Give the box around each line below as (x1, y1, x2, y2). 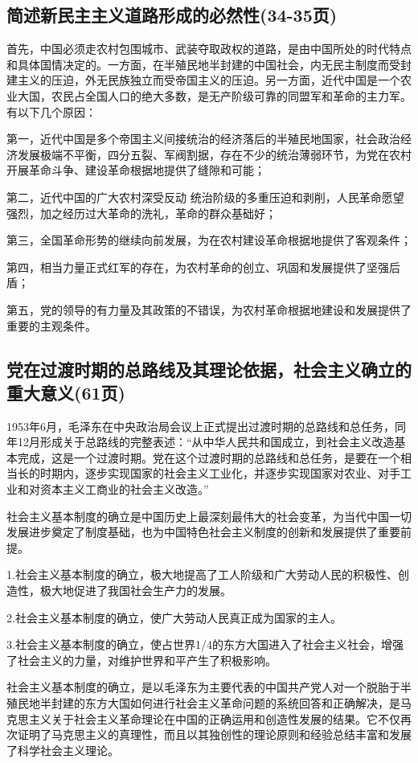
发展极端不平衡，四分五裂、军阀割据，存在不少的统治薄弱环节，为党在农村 (17, 146, 412, 162)
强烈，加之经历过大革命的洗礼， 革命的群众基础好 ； (6, 204, 277, 221)
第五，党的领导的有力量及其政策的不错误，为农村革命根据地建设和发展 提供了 (6, 301, 412, 318)
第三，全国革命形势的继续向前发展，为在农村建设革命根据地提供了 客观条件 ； (6, 232, 412, 248)
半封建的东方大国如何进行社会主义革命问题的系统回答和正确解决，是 (39, 695, 400, 712)
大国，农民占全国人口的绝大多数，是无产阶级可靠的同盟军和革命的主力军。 (17, 87, 412, 104)
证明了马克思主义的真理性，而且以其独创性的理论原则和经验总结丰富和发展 (17, 726, 412, 743)
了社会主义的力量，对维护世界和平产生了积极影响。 (6, 651, 277, 668)
